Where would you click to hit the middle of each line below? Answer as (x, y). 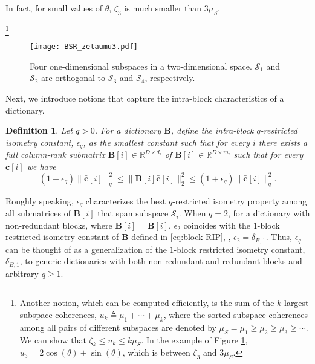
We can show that (53, 340)
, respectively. (170, 78)
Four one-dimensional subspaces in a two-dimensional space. (141, 66)
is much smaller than (163, 8)
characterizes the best (126, 200)
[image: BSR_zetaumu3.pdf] (84, 47)
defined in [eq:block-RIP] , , (181, 237)
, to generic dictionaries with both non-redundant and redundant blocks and (161, 261)
